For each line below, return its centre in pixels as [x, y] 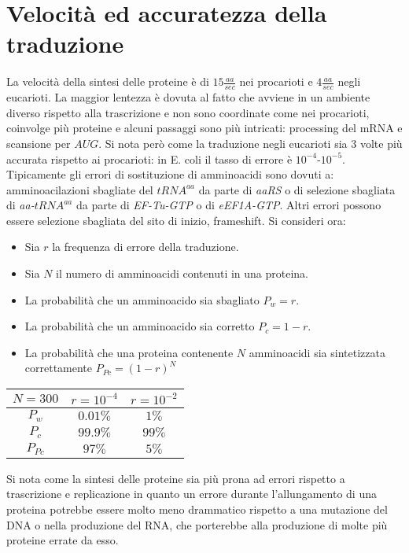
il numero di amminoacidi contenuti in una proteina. [182, 273]
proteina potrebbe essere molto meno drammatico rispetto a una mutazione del [197, 509]
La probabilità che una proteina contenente [129, 352]
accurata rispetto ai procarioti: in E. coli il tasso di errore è [149, 159]
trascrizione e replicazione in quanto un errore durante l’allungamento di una [192, 494]
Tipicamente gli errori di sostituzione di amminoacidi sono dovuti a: [170, 174]
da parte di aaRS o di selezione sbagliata [297, 189]
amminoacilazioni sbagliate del [80, 189]
